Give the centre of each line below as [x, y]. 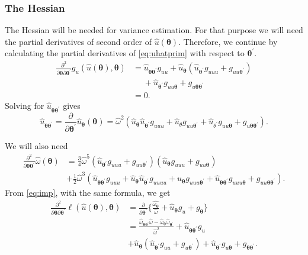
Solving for [25, 106]
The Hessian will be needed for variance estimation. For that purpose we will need [154, 30]
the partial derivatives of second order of [78, 41]
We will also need [36, 146]
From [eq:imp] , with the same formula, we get [88, 193]
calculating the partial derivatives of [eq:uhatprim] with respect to [125, 53]
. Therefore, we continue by [228, 41]
